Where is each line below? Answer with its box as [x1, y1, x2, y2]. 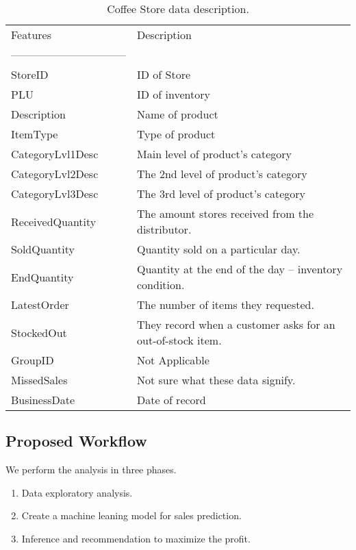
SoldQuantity [11, 241, 75, 257]
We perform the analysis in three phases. [5, 462, 177, 477]
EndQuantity [11, 268, 74, 285]
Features [11, 27, 52, 42]
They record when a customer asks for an [137, 316, 335, 332]
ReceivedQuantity [11, 213, 97, 229]
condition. [137, 277, 185, 292]
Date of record [137, 392, 206, 408]
